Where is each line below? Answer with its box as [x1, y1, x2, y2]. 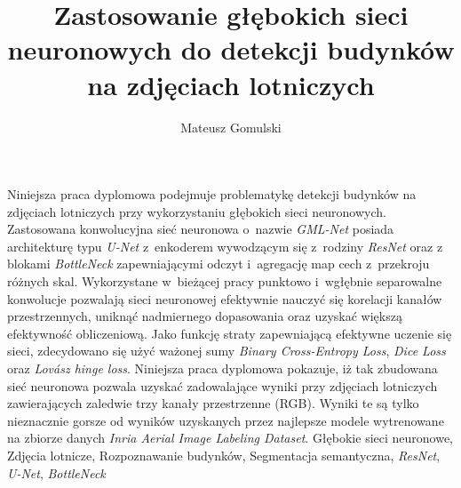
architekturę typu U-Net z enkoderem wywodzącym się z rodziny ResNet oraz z [7, 236, 443, 255]
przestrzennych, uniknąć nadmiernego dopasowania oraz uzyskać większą [7, 307, 402, 325]
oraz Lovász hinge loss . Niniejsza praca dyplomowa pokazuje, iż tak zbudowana [7, 359, 438, 378]
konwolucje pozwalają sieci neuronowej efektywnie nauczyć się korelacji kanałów [7, 289, 442, 308]
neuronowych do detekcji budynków [7, 31, 455, 68]
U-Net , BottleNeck [7, 463, 106, 482]
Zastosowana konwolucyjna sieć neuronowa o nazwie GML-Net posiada [7, 220, 394, 238]
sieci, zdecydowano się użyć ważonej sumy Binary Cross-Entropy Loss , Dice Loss [7, 341, 446, 360]
